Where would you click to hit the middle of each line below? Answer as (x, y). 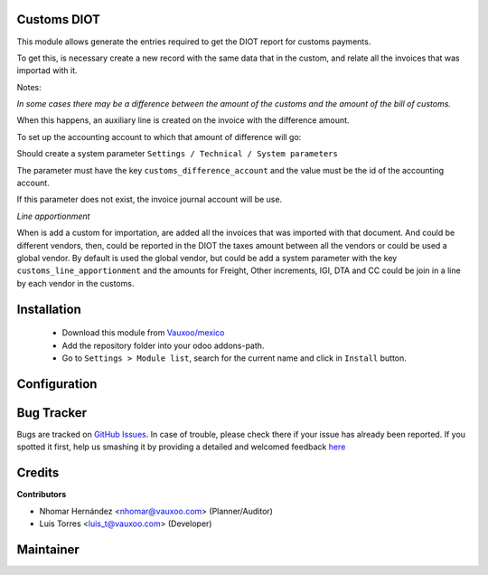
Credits (38, 473)
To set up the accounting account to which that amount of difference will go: (159, 137)
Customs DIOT (59, 19)
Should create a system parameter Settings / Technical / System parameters (177, 154)
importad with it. (47, 71)
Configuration (57, 384)
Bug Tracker (52, 413)
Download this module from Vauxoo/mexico (143, 333)
